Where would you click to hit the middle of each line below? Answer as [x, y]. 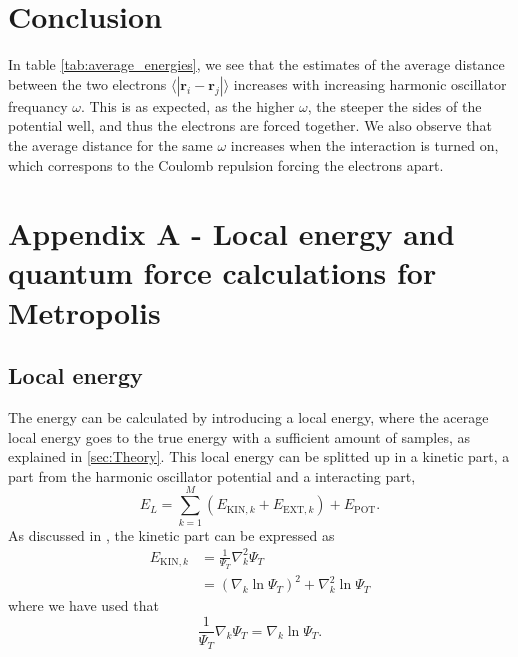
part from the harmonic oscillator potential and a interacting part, [212, 475]
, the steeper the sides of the [394, 105]
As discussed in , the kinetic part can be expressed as [171, 534]
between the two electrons [87, 83]
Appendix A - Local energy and [231, 233]
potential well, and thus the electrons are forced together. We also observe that [250, 125]
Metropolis [84, 311]
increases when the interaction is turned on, [364, 144]
